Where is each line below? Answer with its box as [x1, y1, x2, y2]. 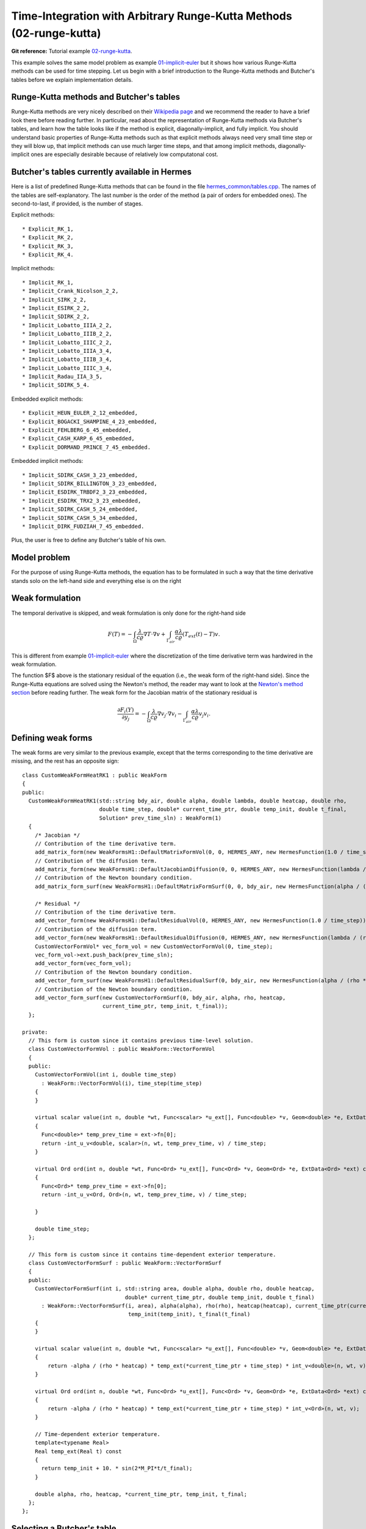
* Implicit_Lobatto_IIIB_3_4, [22, 356, 113, 363]
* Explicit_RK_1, [22, 225, 74, 232]
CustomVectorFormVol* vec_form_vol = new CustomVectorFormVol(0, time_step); [34, 942, 273, 950]
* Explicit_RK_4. [22, 251, 74, 258]
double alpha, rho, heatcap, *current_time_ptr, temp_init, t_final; [34, 1490, 248, 1498]
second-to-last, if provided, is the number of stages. [11, 200, 143, 207]
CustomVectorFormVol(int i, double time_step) [34, 1071, 177, 1078]
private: [22, 1028, 48, 1035]
